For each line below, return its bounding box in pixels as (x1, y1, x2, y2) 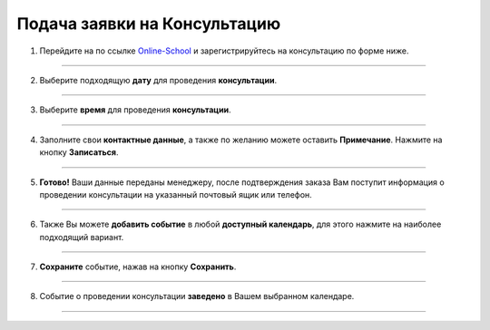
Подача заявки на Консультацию (16, 14, 281, 34)
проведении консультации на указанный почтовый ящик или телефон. (39, 189, 312, 199)
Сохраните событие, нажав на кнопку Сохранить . (39, 261, 237, 272)
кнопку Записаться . (39, 147, 119, 158)
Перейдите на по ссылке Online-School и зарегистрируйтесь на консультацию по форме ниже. (39, 45, 409, 56)
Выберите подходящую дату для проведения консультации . (39, 74, 278, 85)
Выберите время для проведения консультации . (39, 104, 231, 115)
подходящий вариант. (39, 231, 124, 242)
